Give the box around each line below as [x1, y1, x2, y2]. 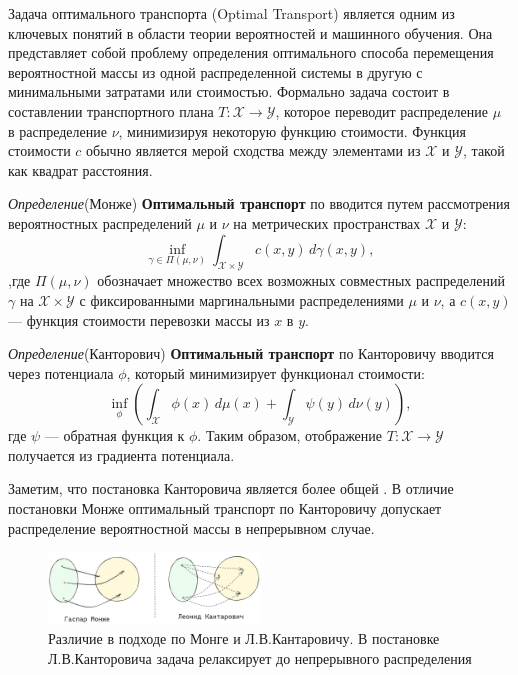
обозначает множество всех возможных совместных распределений [97, 270, 505, 291]
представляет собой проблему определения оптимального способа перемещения [8, 42, 494, 63]
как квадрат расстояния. [8, 159, 153, 180]
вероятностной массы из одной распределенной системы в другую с [8, 61, 423, 82]
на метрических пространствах [233, 212, 421, 233]
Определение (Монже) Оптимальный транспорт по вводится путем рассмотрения [8, 193, 510, 214]
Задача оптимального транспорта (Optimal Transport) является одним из [8, 3, 455, 23]
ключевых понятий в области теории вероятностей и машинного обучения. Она [8, 22, 493, 43]
